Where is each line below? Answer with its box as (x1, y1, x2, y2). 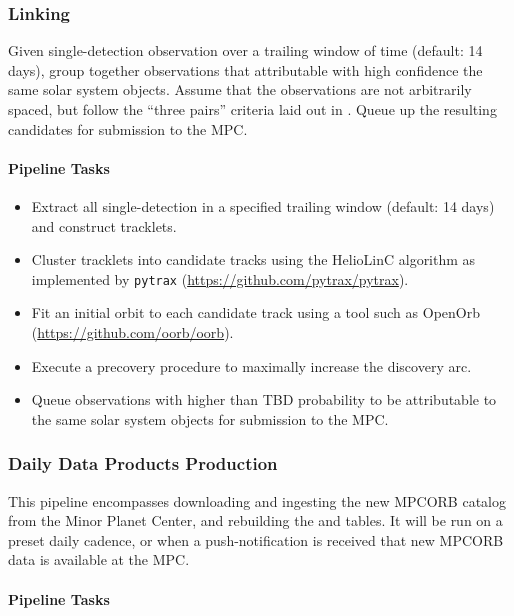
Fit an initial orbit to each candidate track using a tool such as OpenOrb (31, 302, 480, 323)
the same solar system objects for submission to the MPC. (31, 408, 389, 429)
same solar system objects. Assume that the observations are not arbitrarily (8, 79, 472, 100)
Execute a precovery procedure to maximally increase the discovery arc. (31, 355, 472, 376)
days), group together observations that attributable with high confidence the (8, 59, 483, 80)
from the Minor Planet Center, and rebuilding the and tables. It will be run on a (8, 510, 503, 531)
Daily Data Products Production (8, 451, 278, 476)
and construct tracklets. (31, 215, 177, 236)
